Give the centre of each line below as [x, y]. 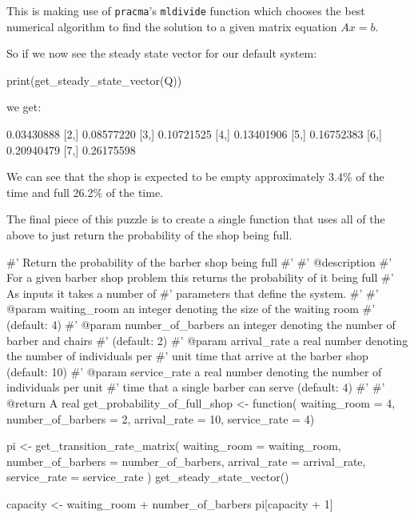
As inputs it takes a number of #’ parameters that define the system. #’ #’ [193, 293]
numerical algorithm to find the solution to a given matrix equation [172, 26]
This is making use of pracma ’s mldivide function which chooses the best [186, 10]
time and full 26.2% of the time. [85, 192]
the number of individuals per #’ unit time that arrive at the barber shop [187, 356]
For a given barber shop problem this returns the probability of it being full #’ [200, 277]
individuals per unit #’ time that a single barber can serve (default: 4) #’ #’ [196, 387]
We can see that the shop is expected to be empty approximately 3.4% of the [195, 177]
